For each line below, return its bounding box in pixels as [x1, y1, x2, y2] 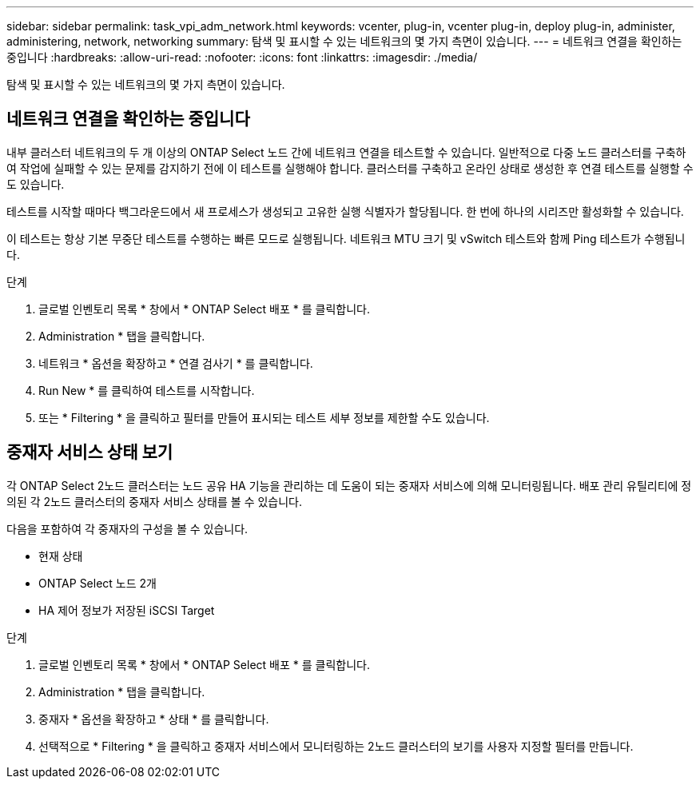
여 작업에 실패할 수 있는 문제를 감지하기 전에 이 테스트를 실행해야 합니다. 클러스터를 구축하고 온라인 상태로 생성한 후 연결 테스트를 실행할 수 [6, 161, 694, 175]
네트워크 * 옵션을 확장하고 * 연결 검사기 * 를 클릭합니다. [38, 356, 313, 370]
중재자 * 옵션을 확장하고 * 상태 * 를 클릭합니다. [38, 711, 269, 726]
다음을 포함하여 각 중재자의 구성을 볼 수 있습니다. [6, 521, 249, 536]
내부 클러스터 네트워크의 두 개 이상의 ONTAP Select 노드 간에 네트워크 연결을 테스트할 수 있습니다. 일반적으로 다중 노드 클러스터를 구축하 [6, 145, 686, 159]
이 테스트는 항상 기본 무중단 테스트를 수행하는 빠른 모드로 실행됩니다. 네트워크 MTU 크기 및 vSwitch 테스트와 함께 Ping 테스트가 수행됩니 [6, 231, 686, 245]
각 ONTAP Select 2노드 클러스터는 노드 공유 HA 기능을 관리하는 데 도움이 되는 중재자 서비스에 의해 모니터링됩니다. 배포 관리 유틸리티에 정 [6, 478, 692, 492]
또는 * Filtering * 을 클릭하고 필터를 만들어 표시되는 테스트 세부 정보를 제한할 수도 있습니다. [38, 410, 490, 424]
